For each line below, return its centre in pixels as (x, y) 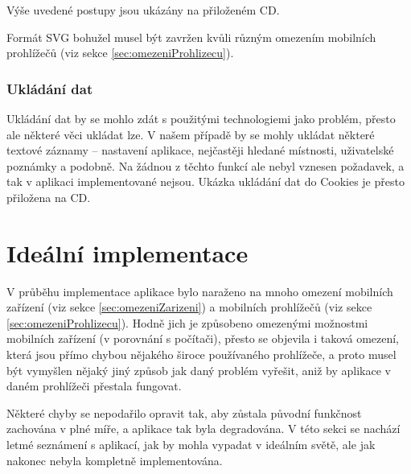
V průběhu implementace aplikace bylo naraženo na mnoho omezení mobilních (200, 291)
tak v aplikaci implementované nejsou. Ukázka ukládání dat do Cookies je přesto (205, 181)
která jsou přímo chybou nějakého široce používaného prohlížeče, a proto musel (201, 354)
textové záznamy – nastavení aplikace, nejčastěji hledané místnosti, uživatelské (200, 150)
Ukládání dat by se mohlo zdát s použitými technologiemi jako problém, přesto (201, 118)
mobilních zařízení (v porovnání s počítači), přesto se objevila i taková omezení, (203, 338)
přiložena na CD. (49, 197)
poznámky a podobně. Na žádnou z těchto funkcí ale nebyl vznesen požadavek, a (205, 165)
